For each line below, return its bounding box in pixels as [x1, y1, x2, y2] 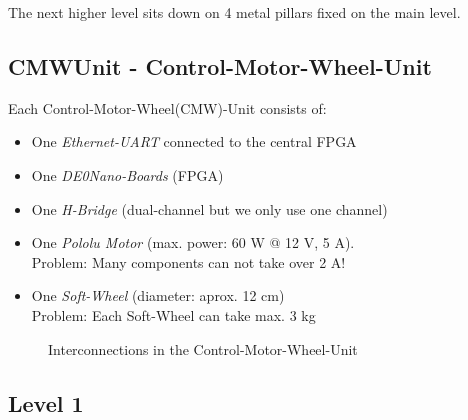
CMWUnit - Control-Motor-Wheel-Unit [8, 50, 432, 81]
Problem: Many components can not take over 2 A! [31, 251, 346, 272]
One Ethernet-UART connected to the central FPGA [31, 131, 357, 152]
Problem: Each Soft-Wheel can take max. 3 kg [31, 304, 316, 325]
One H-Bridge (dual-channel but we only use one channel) [31, 198, 388, 219]
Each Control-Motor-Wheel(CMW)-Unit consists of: [8, 97, 327, 118]
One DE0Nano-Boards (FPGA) [31, 164, 224, 185]
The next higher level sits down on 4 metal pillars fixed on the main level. [8, 2, 461, 22]
